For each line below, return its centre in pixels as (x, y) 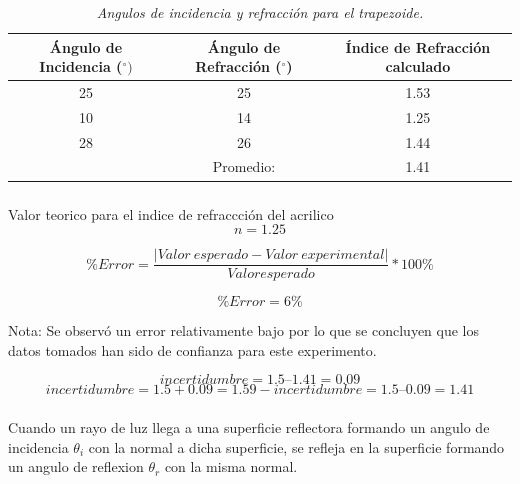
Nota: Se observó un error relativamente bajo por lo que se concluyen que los (244, 330)
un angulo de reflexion (76, 466)
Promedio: (244, 166)
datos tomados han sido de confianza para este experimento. (192, 349)
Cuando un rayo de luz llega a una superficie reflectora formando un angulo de (249, 427)
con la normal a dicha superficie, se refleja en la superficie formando (296, 446)
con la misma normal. (231, 466)
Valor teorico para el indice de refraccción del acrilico (171, 213)
